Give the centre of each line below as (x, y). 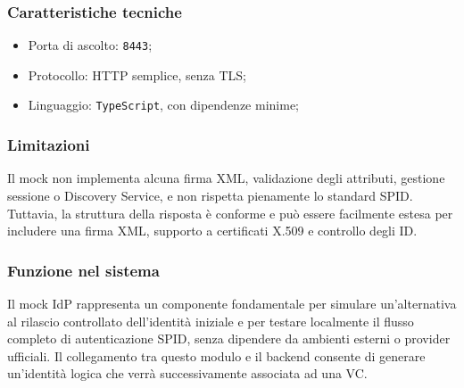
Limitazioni (49, 145)
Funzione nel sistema (83, 270)
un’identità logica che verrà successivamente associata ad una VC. (187, 373)
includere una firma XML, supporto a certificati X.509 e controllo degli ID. (212, 231)
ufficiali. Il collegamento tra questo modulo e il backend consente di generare (216, 355)
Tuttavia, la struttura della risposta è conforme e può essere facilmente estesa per (230, 213)
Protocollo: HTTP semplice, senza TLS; (137, 74)
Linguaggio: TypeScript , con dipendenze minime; (163, 105)
